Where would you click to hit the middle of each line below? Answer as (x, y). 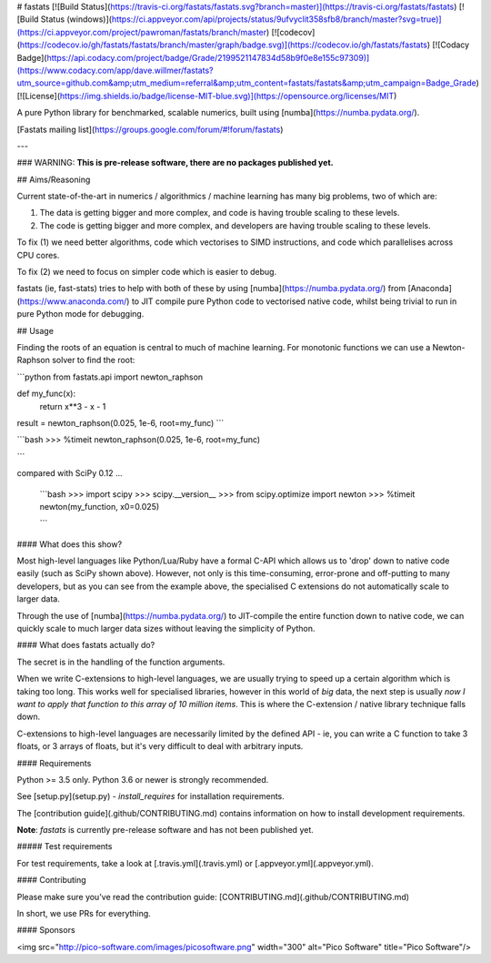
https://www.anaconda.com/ (73, 301)
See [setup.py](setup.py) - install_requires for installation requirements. (151, 796)
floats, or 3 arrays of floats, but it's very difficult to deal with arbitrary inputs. (160, 746)
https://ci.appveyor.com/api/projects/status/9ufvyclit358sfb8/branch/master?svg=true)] (276, 19)
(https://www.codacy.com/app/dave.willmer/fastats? (115, 70)
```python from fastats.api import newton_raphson (110, 377)
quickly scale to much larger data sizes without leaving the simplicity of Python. (166, 629)
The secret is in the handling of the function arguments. (121, 662)
